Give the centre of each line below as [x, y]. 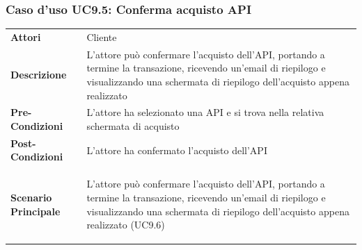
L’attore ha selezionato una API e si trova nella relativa [205, 112]
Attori [26, 36]
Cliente [102, 36]
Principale [36, 211]
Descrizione [39, 75]
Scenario [31, 197]
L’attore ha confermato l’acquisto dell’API [177, 150]
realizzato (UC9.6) [126, 225]
